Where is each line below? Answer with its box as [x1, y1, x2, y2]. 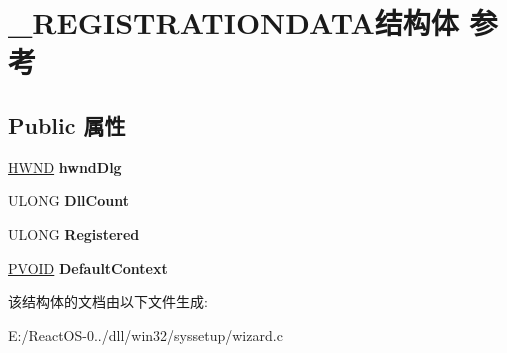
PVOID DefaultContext [8, 257, 168, 278]
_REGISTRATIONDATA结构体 [8, 2, 459, 43]
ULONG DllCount [8, 190, 129, 211]
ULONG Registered [8, 223, 140, 244]
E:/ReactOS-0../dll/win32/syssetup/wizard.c [8, 324, 283, 345]
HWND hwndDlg [8, 156, 122, 177]
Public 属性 [8, 109, 126, 140]
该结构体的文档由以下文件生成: [8, 291, 208, 312]
